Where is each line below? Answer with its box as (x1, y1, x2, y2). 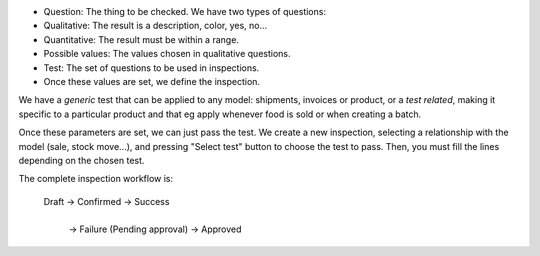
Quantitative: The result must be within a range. (43, 33, 240, 45)
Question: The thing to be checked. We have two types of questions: (43, 6, 327, 17)
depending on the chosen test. (18, 154, 145, 166)
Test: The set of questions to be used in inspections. (43, 61, 260, 74)
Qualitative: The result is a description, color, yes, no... (43, 20, 268, 32)
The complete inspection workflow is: (18, 173, 174, 185)
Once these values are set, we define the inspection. (43, 75, 260, 87)
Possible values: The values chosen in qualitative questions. (43, 48, 291, 60)
